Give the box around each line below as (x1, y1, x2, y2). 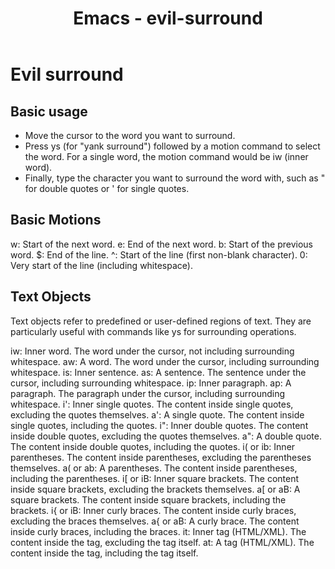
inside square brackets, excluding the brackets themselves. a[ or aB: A (10, 483, 301, 495)
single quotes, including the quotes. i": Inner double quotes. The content (10, 419, 309, 431)
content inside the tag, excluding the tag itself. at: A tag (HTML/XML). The (10, 536, 315, 548)
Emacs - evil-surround (73, 7, 263, 30)
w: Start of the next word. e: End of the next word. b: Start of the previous (10, 238, 313, 250)
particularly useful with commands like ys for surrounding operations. (10, 325, 297, 337)
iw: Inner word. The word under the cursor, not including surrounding (10, 345, 295, 357)
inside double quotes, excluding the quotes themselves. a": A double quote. (10, 430, 322, 442)
